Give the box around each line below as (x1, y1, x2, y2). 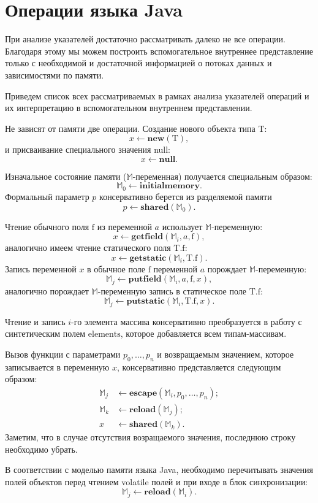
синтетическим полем (5, 327, 86, 340)
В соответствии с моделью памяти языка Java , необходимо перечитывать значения (5, 463, 313, 476)
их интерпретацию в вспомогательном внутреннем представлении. (5, 101, 252, 114)
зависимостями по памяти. (5, 68, 104, 81)
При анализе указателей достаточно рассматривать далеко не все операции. (5, 33, 286, 45)
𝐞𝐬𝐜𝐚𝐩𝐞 (129, 388, 157, 397)
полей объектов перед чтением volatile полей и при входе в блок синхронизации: (5, 475, 308, 488)
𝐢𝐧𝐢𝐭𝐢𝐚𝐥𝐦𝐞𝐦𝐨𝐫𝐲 (139, 182, 200, 191)
